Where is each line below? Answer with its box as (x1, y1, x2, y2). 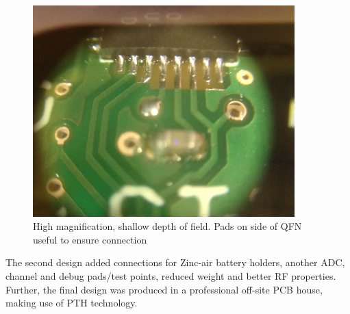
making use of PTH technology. (5, 296, 138, 310)
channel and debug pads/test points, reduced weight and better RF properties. (5, 269, 336, 283)
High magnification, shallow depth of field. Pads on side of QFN (33, 219, 302, 233)
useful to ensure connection (33, 232, 147, 246)
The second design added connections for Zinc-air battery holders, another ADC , (5, 255, 345, 270)
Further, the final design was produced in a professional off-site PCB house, (5, 282, 323, 296)
